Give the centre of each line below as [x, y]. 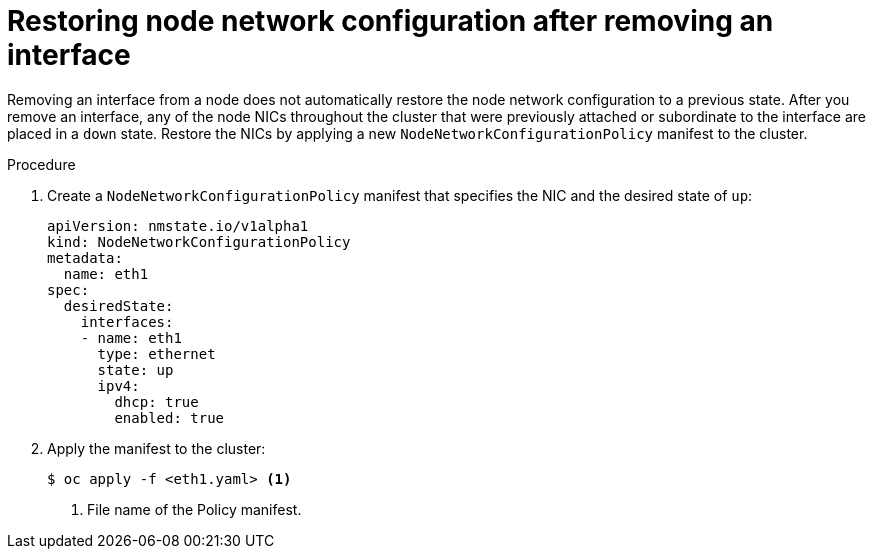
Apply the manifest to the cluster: [156, 448]
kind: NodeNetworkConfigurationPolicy [199, 241]
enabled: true [169, 417]
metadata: [85, 257]
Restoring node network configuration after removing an [390, 21]
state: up [135, 369]
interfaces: [127, 321]
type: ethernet [156, 353]
